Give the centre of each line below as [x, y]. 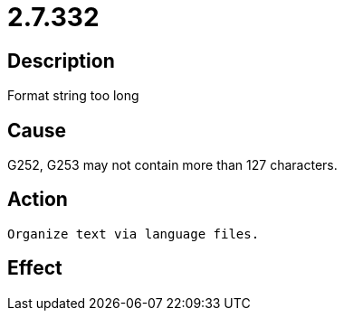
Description [61, 61]
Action [38, 200]
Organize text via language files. [134, 234]
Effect [35, 268]
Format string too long [73, 96]
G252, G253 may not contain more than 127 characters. [172, 165]
